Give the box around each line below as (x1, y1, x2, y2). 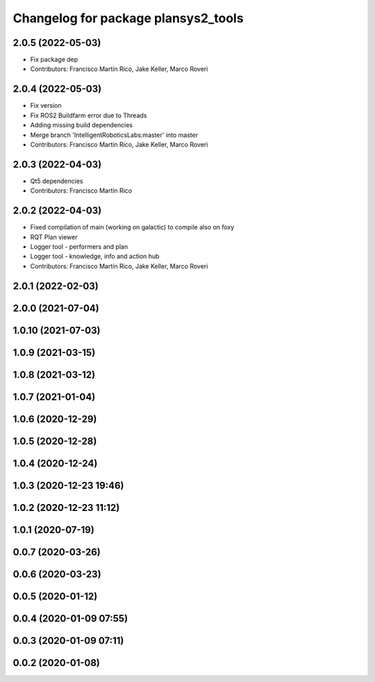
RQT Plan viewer (30, 233, 78, 241)
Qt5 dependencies (30, 177, 83, 185)
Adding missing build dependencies (30, 121, 133, 129)
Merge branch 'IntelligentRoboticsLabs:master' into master (30, 131, 198, 139)
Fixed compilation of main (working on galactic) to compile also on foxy (30, 223, 235, 232)
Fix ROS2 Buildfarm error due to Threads (30, 111, 147, 120)
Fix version (30, 102, 62, 110)
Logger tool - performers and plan (30, 242, 128, 250)
